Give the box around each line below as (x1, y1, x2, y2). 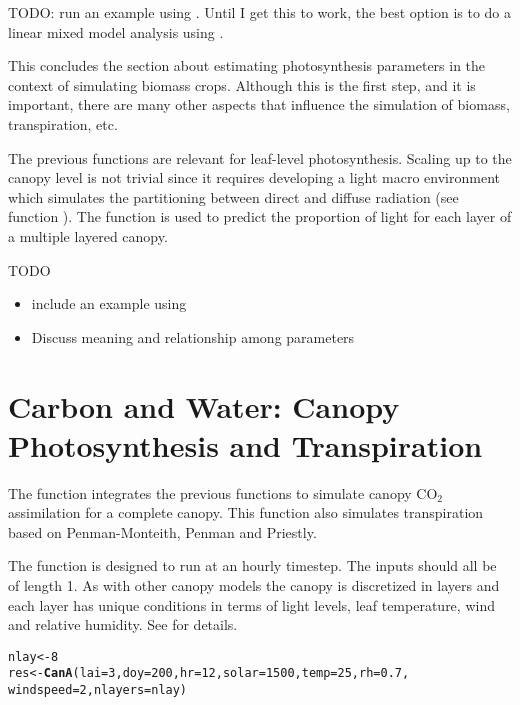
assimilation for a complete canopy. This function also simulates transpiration (8, 502, 484, 523)
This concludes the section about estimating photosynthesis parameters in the (8, 55, 486, 76)
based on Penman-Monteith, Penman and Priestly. (8, 521, 317, 542)
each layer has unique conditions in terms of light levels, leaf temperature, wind (8, 594, 495, 615)
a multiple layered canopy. (8, 225, 168, 246)
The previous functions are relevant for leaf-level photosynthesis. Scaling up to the (8, 147, 512, 168)
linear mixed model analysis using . (8, 21, 224, 42)
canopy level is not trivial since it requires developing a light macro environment (8, 167, 500, 188)
